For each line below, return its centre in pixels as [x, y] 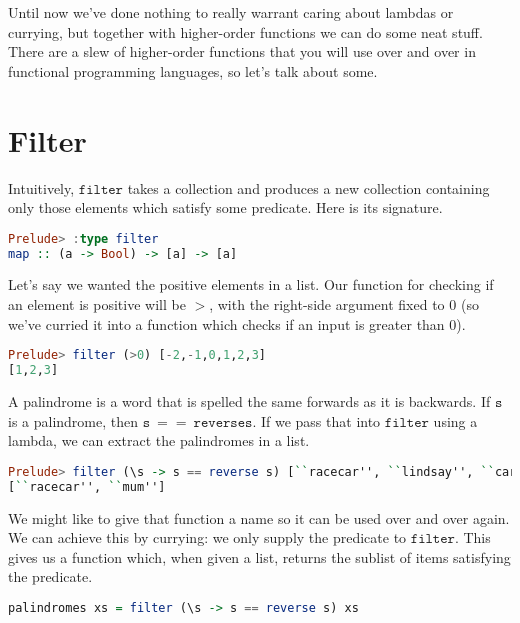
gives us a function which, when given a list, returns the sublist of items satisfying [259, 556]
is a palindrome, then [73, 420]
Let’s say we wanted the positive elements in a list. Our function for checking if [251, 284]
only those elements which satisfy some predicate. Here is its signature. [225, 207]
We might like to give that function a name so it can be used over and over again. [259, 517]
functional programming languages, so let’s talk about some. [193, 70]
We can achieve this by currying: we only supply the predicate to [207, 537]
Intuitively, [41, 187]
